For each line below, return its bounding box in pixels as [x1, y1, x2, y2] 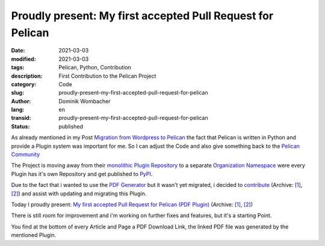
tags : [11, 64, 25, 71]
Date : [11, 47, 25, 54]
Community [11, 151, 40, 158]
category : [11, 80, 37, 87]
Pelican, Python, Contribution [58, 64, 132, 71]
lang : [11, 106, 25, 113]
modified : [11, 55, 36, 63]
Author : [11, 97, 31, 105]
